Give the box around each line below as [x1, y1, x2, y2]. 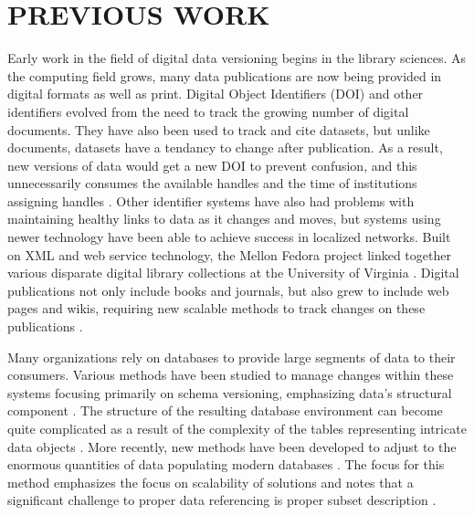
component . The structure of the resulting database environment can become [7, 401, 443, 420]
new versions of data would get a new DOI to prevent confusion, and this [7, 155, 417, 174]
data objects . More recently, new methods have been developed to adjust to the [7, 436, 457, 456]
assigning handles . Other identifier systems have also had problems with [7, 191, 415, 210]
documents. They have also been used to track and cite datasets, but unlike [7, 120, 430, 139]
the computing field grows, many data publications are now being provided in [7, 66, 442, 85]
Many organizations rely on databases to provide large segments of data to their [7, 347, 456, 366]
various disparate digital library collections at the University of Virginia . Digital [7, 263, 459, 282]
